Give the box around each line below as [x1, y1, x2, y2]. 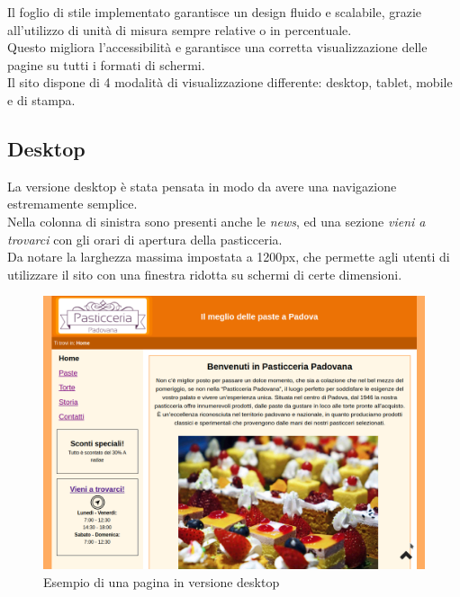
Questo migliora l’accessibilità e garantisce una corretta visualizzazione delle [7, 38, 428, 57]
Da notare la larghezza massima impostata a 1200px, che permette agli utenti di [7, 247, 450, 266]
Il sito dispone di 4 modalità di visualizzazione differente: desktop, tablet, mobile [7, 73, 453, 92]
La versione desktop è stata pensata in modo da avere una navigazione [7, 176, 397, 195]
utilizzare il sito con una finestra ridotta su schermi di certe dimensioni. [7, 264, 402, 283]
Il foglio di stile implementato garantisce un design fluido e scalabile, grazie [7, 3, 422, 21]
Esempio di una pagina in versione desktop [43, 572, 280, 591]
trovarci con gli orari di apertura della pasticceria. [7, 229, 283, 248]
